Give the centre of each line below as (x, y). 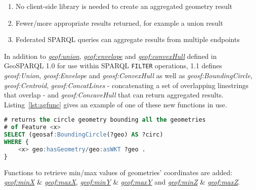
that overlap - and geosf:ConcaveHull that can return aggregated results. (114, 95)
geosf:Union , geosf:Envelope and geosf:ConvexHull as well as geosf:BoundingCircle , (128, 75)
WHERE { (17, 142)
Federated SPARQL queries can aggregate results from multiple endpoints (128, 39)
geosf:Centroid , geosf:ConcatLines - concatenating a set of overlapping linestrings (126, 85)
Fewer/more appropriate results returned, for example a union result (119, 23)
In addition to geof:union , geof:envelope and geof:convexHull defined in (110, 56)
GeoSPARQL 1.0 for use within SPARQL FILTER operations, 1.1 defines (113, 66)
